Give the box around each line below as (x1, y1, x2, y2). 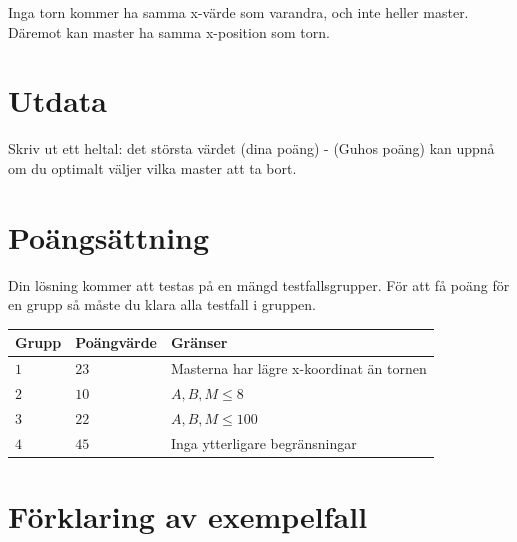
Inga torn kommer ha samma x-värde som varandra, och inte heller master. (8, 2, 469, 22)
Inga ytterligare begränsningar (170, 432, 357, 453)
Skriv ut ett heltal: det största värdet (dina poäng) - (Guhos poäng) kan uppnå (8, 138, 495, 159)
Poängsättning (8, 216, 210, 257)
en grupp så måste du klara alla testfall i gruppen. (8, 294, 316, 315)
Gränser (170, 332, 228, 353)
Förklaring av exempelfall (8, 495, 368, 536)
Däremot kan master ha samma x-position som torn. (8, 21, 330, 42)
